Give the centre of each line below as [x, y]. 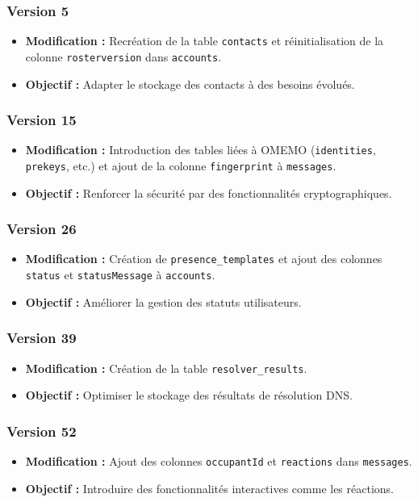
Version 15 [42, 120]
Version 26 [42, 229]
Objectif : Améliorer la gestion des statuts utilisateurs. [163, 301]
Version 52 [42, 431]
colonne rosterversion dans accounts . [123, 56]
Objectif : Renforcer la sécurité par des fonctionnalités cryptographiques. [209, 192]
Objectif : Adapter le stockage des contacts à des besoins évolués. [190, 84]
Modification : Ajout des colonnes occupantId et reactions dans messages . [219, 461]
